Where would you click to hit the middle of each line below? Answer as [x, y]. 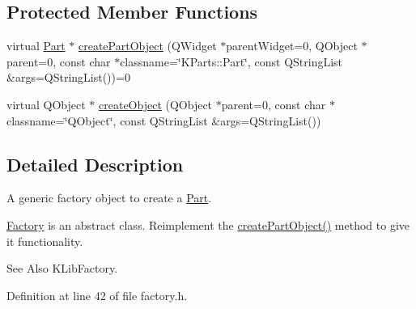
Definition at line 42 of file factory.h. [97, 295]
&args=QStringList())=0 [68, 77]
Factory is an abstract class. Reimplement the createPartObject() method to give [208, 224]
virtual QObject [46, 104]
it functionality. [45, 241]
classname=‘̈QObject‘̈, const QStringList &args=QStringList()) [164, 120]
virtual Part [36, 46]
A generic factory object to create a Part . [109, 198]
